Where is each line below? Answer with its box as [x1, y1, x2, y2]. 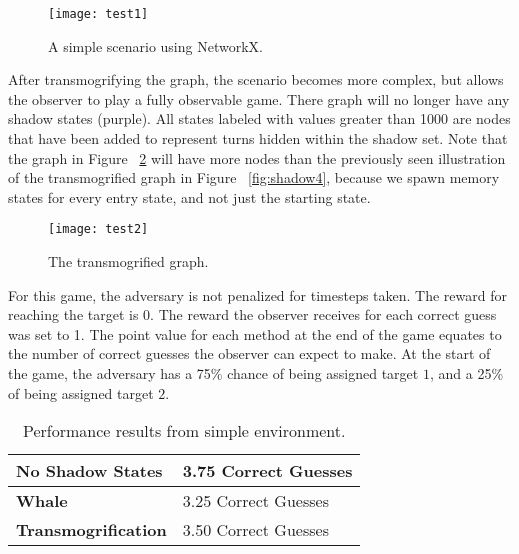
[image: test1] [48, 7, 149, 21]
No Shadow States [16, 459, 163, 483]
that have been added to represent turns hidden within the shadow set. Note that [8, 128, 508, 149]
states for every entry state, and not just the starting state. [8, 186, 371, 207]
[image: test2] [48, 222, 149, 237]
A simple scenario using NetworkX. [48, 35, 263, 56]
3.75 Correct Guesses [182, 459, 353, 483]
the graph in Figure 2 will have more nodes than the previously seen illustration [8, 147, 506, 168]
